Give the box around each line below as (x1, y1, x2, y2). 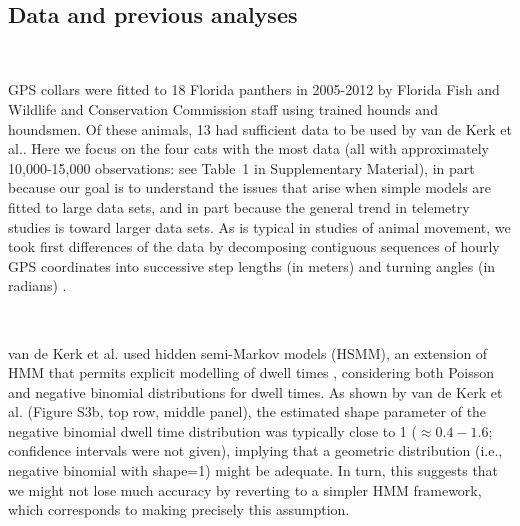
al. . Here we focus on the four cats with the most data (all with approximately (8, 138, 490, 159)
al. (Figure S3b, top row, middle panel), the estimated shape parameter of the (8, 401, 487, 422)
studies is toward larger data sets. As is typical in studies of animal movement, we (8, 216, 511, 237)
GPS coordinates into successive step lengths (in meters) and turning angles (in (8, 255, 496, 276)
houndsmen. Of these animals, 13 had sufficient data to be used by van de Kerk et (8, 118, 513, 139)
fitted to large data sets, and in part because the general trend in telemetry (8, 196, 470, 217)
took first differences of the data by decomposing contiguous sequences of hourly (8, 236, 500, 257)
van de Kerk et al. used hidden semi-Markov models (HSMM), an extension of (8, 342, 488, 363)
